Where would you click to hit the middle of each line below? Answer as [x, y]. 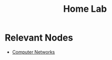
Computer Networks [34, 52]
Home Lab [85, 9]
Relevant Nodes [39, 38]
